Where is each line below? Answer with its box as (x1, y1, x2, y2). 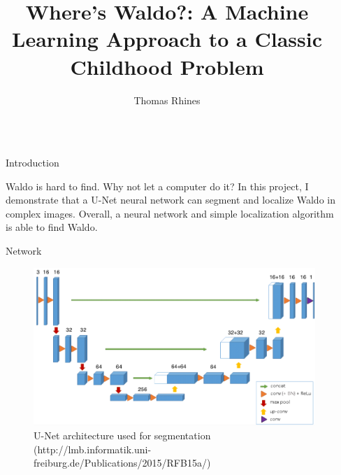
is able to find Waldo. (6, 220, 98, 234)
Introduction (6, 155, 59, 170)
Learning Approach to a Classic (12, 24, 322, 53)
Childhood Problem (70, 52, 264, 80)
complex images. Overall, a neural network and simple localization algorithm (6, 206, 334, 220)
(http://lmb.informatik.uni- (34, 441, 152, 456)
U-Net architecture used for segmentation (34, 428, 211, 443)
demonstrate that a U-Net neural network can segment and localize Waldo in (6, 192, 335, 207)
